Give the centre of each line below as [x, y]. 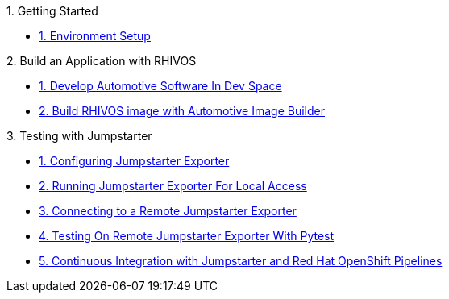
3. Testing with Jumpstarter [79, 136]
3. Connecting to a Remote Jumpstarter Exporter [168, 211]
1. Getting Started [52, 11]
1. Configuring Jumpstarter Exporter [134, 161]
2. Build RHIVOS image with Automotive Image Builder [182, 111]
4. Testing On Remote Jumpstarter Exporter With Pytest [187, 236]
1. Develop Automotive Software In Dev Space [160, 86]
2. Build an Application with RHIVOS [102, 61]
